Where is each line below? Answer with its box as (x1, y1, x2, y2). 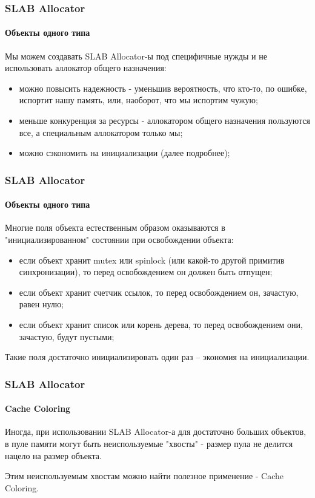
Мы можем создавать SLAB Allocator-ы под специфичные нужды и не (5, 49, 267, 62)
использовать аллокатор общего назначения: (5, 61, 167, 74)
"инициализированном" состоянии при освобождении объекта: (5, 233, 234, 246)
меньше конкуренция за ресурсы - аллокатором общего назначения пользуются (19, 114, 310, 127)
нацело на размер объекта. (5, 449, 102, 462)
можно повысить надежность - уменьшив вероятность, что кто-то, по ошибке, (19, 81, 307, 94)
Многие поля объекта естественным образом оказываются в (5, 221, 225, 234)
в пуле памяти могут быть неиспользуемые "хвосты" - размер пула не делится (5, 437, 293, 450)
